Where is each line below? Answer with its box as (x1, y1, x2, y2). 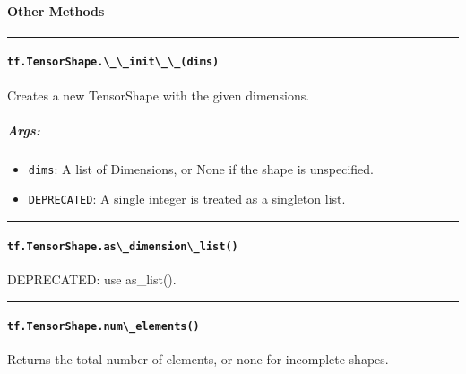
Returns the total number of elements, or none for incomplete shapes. (7, 350, 389, 369)
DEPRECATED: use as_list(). (7, 269, 177, 288)
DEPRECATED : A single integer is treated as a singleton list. (28, 189, 346, 208)
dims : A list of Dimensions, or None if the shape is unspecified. (28, 159, 374, 178)
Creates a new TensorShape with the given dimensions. (7, 85, 310, 104)
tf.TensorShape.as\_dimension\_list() (7, 239, 238, 253)
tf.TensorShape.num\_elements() (7, 320, 200, 334)
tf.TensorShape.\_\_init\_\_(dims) (7, 56, 220, 69)
